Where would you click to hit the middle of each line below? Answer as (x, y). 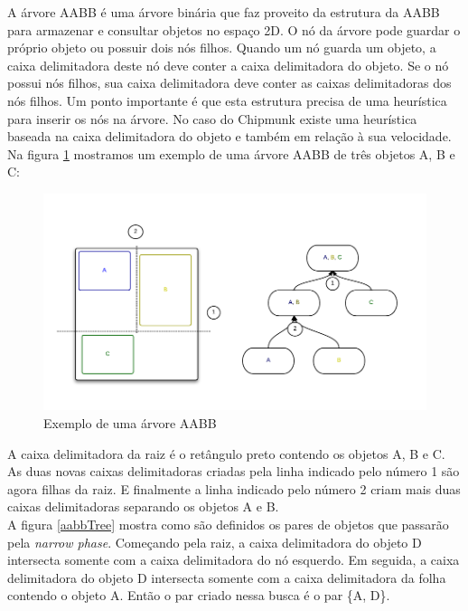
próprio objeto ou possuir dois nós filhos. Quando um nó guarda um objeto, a (222, 48)
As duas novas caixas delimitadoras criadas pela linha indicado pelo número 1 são (234, 471)
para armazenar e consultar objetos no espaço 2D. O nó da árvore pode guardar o (234, 29)
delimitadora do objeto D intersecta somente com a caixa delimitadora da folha (227, 577)
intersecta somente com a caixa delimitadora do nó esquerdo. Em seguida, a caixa (234, 560)
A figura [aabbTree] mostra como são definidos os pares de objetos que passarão (228, 524)
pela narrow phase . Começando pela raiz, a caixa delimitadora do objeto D (215, 542)
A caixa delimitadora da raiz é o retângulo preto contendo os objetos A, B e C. (226, 453)
